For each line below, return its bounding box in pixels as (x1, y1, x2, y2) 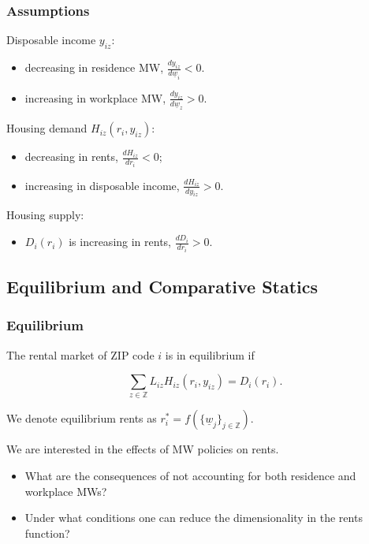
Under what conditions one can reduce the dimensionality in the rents (24, 509, 363, 526)
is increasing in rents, (69, 233, 172, 250)
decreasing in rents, (24, 148, 118, 165)
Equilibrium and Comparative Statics (6, 274, 319, 298)
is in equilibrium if (165, 346, 255, 363)
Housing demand (6, 120, 88, 136)
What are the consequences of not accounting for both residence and (24, 468, 356, 484)
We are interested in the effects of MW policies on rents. (6, 441, 279, 457)
